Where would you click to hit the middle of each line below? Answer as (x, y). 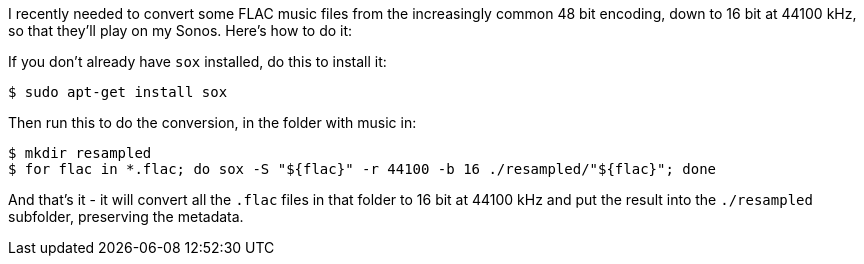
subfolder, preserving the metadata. (126, 216)
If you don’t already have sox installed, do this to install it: (197, 61)
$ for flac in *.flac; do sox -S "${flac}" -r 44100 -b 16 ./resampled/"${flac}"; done (362, 169)
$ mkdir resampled (80, 153)
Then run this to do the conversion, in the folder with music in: (212, 122)
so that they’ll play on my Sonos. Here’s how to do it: (180, 30)
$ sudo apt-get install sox (118, 92)
